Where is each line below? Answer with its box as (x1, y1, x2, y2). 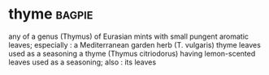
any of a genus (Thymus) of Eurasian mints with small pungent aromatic (8, 31, 249, 41)
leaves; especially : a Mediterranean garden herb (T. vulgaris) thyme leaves (8, 40, 262, 49)
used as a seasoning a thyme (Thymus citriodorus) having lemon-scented (8, 48, 256, 58)
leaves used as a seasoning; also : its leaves (8, 57, 157, 67)
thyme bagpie (8, 5, 93, 23)
